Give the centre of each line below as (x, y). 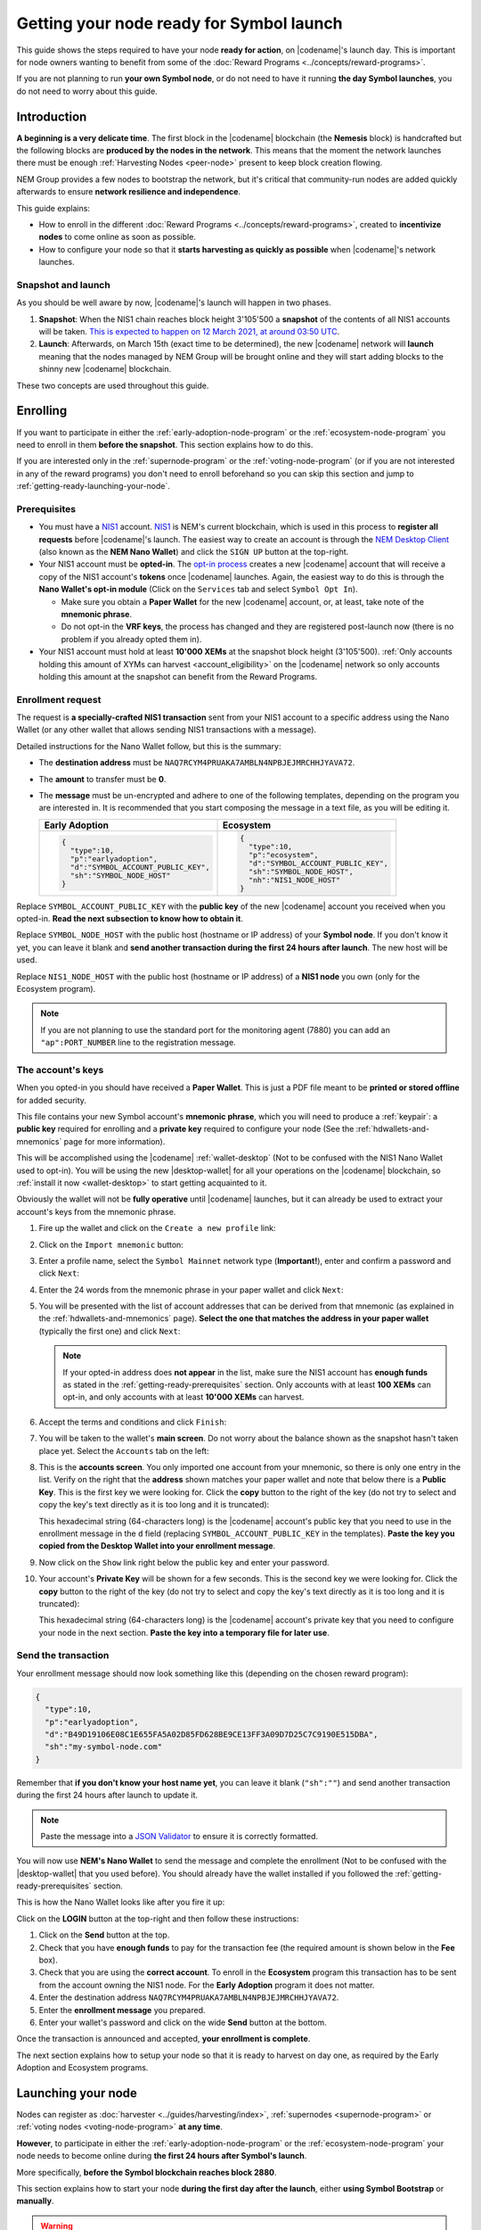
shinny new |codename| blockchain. (105, 369)
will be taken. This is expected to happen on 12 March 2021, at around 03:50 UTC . (189, 332)
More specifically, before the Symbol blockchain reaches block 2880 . (147, 2172)
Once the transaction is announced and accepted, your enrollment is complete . (163, 2039)
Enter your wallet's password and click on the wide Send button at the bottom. (183, 2022)
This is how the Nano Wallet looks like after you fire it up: (121, 1902)
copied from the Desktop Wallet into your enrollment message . (157, 1546)
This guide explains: (53, 208)
